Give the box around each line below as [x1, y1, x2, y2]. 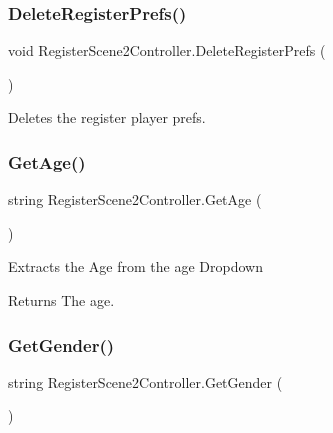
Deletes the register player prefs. [8, 107, 206, 128]
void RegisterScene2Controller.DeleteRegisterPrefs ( [8, 40, 326, 61]
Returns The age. [8, 290, 115, 310]
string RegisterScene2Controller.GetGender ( [8, 371, 283, 392]
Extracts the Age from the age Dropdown [8, 256, 263, 277]
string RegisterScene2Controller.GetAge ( [8, 189, 262, 210]
